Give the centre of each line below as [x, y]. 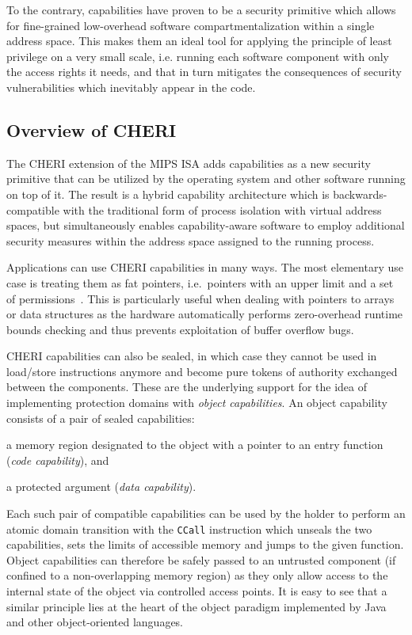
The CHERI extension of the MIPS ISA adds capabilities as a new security [189, 163]
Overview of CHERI [92, 129]
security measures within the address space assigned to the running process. [191, 240]
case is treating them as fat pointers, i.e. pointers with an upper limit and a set [200, 282]
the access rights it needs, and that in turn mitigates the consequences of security [204, 72]
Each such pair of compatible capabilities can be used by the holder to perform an [206, 513]
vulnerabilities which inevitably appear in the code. [131, 87]
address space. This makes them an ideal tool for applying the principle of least [199, 41]
